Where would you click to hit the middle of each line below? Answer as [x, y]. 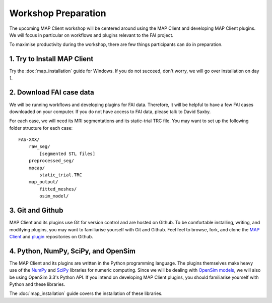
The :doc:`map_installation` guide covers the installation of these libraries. [86, 293]
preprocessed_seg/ [51, 161]
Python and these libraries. [37, 284]
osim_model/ [54, 196]
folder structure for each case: [41, 128]
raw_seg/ [39, 147]
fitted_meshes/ [58, 189]
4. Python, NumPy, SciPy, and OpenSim [73, 251]
